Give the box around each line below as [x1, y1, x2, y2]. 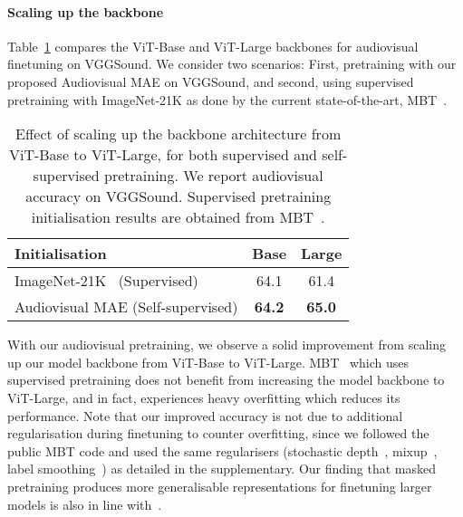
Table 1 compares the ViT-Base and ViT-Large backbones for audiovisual [7, 36, 419, 55]
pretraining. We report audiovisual [104, 165, 323, 187]
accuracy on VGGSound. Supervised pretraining [25, 186, 332, 207]
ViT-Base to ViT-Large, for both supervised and [8, 144, 317, 166]
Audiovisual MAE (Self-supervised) [14, 296, 238, 318]
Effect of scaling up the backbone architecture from [15, 123, 342, 145]
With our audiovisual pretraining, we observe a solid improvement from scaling [7, 335, 446, 354]
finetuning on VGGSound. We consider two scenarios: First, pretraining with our [7, 54, 457, 73]
